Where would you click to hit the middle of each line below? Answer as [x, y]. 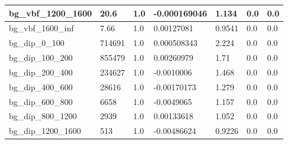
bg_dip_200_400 [41, 72]
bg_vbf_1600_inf [41, 28]
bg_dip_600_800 [41, 101]
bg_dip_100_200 [41, 58]
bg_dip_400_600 [41, 86]
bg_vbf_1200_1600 [51, 13]
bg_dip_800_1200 [43, 116]
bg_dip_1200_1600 [45, 131]
